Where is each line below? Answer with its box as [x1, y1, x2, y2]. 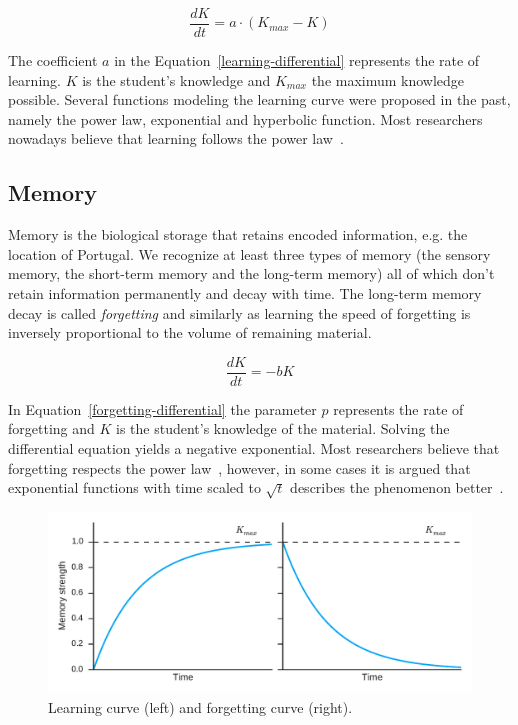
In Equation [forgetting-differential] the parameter [8, 398, 317, 419]
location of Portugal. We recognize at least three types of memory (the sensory [8, 243, 491, 264]
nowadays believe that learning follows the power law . [8, 128, 344, 149]
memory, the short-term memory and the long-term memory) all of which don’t [8, 263, 495, 284]
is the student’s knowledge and [82, 69, 271, 90]
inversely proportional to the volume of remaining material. [8, 322, 372, 343]
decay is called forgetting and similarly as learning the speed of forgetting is [8, 302, 471, 323]
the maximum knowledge [311, 69, 465, 90]
